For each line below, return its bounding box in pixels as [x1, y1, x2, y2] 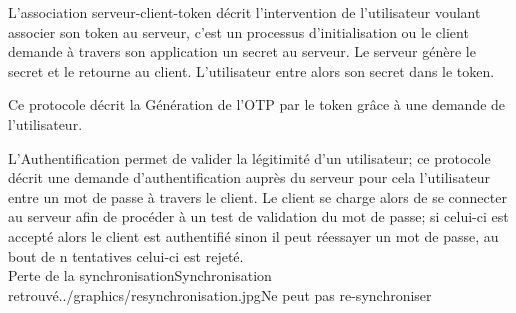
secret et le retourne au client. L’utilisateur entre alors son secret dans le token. [8, 60, 495, 81]
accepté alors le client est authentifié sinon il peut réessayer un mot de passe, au [8, 225, 499, 246]
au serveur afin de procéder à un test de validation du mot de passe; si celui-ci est [8, 206, 509, 227]
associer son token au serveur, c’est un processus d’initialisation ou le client [8, 21, 469, 42]
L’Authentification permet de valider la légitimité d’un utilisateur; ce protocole [8, 147, 491, 168]
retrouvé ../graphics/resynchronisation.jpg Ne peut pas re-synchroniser [8, 284, 432, 305]
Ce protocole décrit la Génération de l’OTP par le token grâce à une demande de [8, 94, 506, 115]
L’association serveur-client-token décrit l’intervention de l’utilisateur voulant [8, 2, 481, 22]
